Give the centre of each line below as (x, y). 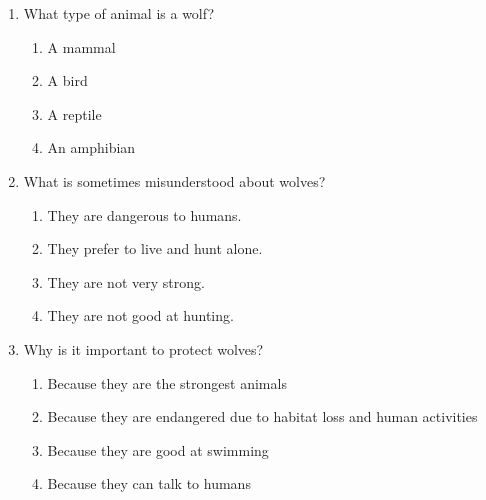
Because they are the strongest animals (167, 382)
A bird (67, 80)
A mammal (81, 46)
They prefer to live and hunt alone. (155, 248)
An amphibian (91, 147)
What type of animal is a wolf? (119, 13)
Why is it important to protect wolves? (143, 348)
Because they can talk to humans (149, 483)
